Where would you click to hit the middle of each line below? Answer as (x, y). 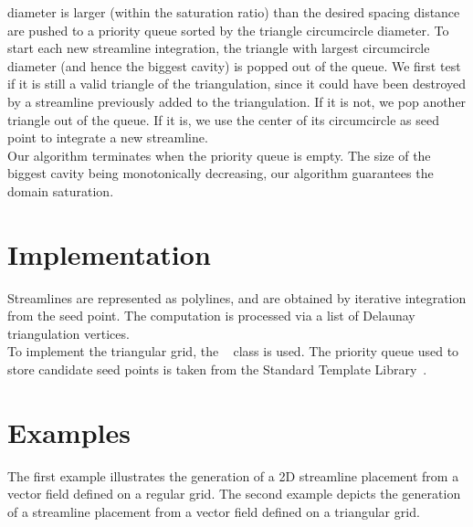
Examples (69, 432)
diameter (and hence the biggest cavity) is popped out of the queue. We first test (234, 65)
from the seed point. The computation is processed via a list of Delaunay (211, 316)
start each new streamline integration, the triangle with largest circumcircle (219, 48)
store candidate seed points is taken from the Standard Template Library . (217, 369)
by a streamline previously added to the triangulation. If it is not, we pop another (237, 101)
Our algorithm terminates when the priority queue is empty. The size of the (219, 155)
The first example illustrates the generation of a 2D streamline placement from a (233, 475)
